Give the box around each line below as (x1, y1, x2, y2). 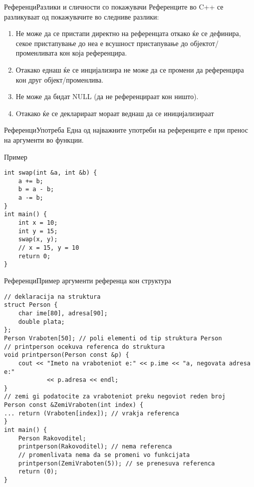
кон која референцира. (59, 48, 127, 58)
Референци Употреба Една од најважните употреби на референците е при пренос (4, 125, 248, 135)
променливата (15, 48, 57, 58)
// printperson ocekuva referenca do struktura (4, 343, 165, 350)
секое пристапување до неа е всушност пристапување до (15, 38, 188, 48)
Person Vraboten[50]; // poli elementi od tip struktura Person (4, 334, 222, 342)
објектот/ (190, 38, 219, 48)
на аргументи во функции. (4, 134, 84, 145)
